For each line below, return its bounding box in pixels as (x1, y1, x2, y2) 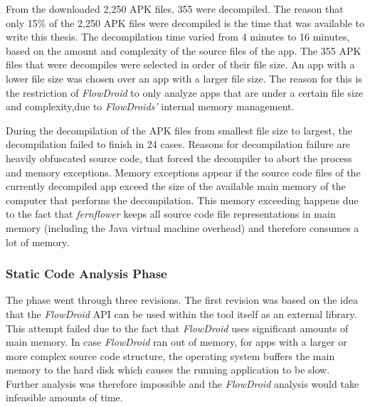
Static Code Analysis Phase (6, 265, 167, 282)
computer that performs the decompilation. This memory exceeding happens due (6, 192, 359, 207)
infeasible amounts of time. (6, 390, 123, 405)
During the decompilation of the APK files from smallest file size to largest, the (6, 122, 352, 137)
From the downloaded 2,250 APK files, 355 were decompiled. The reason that (6, 1, 344, 16)
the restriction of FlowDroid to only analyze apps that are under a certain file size (6, 85, 364, 100)
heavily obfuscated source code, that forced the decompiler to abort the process (6, 150, 352, 165)
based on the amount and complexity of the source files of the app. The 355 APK (6, 43, 361, 58)
